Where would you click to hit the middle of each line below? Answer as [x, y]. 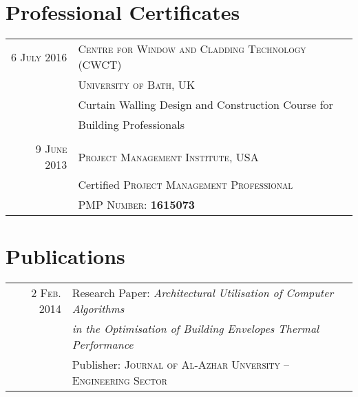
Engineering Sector [119, 380]
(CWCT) [100, 65]
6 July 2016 [39, 57]
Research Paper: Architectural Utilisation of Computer [203, 293]
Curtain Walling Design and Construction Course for [206, 105]
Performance [103, 345]
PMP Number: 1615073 [137, 205]
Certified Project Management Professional [186, 185]
